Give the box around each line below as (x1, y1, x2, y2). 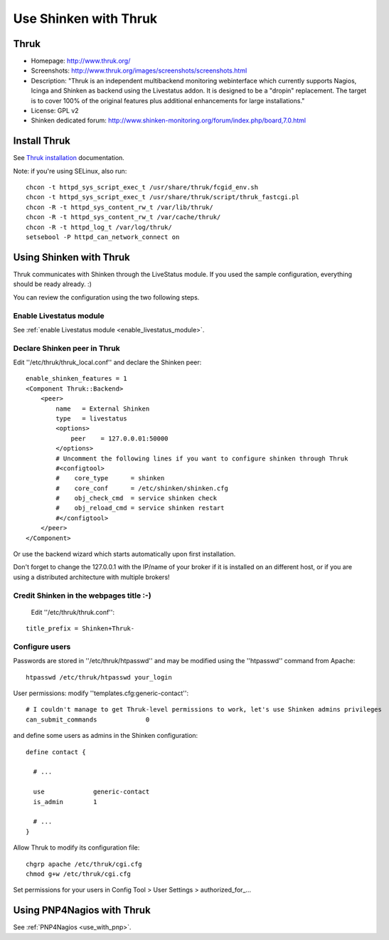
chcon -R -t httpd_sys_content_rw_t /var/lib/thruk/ (26, 203, 213, 211)
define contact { (26, 748, 86, 756)
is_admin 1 (33, 798, 97, 806)
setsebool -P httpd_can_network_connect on (26, 233, 180, 241)
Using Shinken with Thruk (13, 251, 131, 263)
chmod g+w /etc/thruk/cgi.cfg (26, 870, 132, 878)
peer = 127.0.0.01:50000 (70, 434, 169, 443)
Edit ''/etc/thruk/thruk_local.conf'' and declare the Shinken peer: (13, 358, 202, 366)
